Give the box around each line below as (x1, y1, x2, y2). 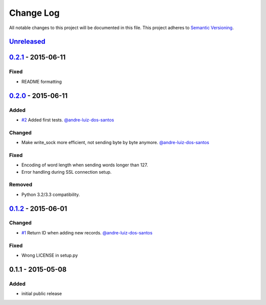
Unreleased (9, 38, 46, 46)
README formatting (21, 78, 62, 84)
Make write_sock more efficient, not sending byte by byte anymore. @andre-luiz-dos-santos (21, 140, 209, 146)
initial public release (21, 291, 62, 297)
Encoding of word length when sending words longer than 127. (21, 162, 148, 168)
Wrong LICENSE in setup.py (21, 252, 78, 258)
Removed (9, 181, 33, 188)
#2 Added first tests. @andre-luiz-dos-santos (21, 116, 114, 123)
